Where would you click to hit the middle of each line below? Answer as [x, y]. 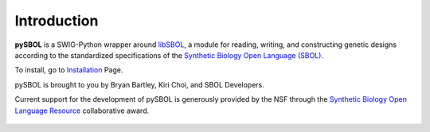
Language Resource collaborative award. [82, 111]
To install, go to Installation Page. [69, 70]
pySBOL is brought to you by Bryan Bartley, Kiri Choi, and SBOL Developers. [139, 84]
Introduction [57, 21]
